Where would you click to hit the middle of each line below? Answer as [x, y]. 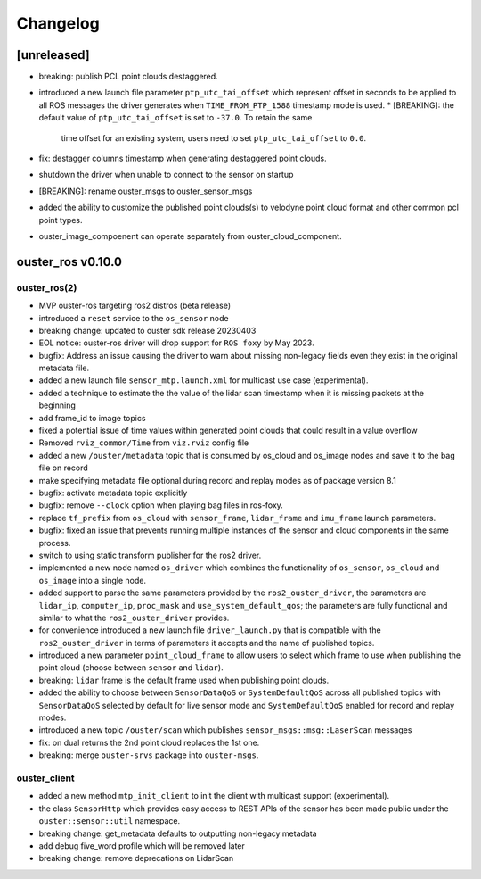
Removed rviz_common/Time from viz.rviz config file [144, 443]
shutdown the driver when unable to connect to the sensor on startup [166, 175]
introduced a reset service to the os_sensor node [134, 318]
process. [55, 543]
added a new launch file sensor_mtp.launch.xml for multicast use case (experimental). [204, 380]
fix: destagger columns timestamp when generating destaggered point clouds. [183, 158]
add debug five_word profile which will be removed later [142, 846]
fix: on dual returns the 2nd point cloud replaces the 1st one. [149, 742]
